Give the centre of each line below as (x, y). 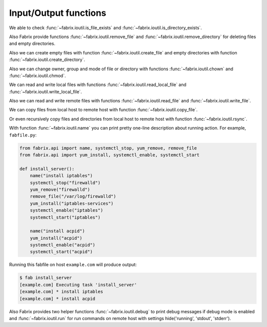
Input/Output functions (58, 13)
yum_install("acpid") (56, 238)
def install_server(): (47, 169)
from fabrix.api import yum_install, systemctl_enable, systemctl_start (110, 155)
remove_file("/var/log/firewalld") (73, 196)
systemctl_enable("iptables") (67, 210)
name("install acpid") (57, 231)
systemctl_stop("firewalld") (65, 183)
